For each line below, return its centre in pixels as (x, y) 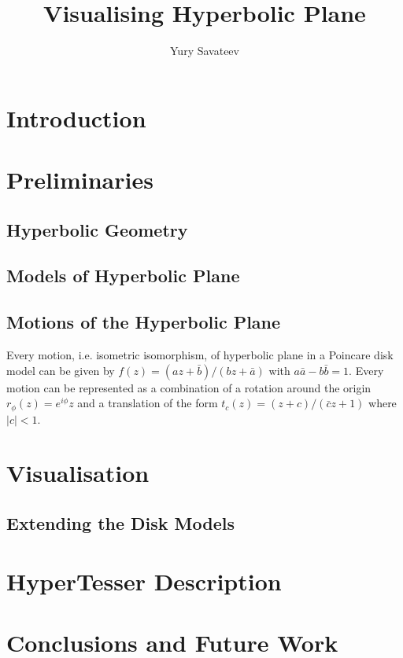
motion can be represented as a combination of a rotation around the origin (189, 387)
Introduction (76, 118)
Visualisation (78, 473)
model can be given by (61, 370)
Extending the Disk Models (121, 523)
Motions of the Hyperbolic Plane (144, 322)
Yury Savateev (205, 51)
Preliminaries (80, 180)
